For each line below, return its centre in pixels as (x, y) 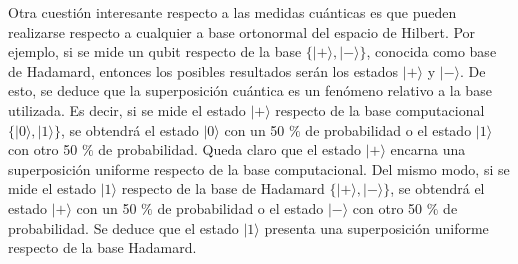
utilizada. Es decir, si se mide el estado (127, 109)
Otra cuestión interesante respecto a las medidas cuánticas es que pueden (232, 12)
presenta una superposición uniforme (376, 227)
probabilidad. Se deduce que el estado (123, 227)
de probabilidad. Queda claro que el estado (229, 149)
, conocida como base (431, 51)
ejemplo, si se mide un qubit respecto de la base (155, 51)
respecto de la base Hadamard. (102, 247)
